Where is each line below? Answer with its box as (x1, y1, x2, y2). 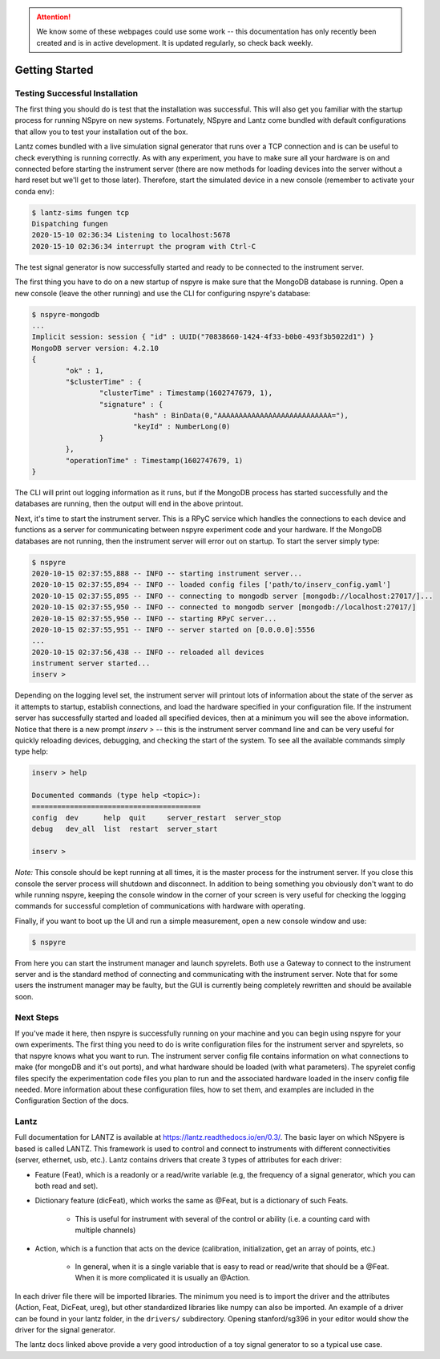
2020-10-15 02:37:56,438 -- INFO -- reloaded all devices (31, 647, 264, 657)
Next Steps (14, 1011, 59, 1023)
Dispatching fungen (31, 219, 108, 229)
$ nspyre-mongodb (31, 310, 100, 319)
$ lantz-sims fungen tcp (31, 208, 130, 217)
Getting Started (14, 63, 94, 76)
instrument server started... (31, 659, 151, 668)
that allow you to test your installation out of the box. (14, 127, 188, 136)
